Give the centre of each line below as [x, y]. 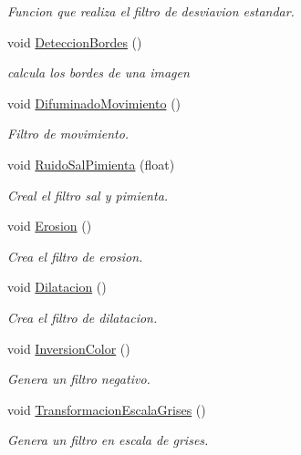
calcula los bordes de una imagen [99, 72]
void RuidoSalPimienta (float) [91, 164]
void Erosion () [50, 226]
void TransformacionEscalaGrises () [107, 409]
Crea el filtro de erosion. [75, 256]
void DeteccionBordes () [75, 41]
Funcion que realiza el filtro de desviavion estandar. [151, 11]
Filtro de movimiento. [68, 134]
